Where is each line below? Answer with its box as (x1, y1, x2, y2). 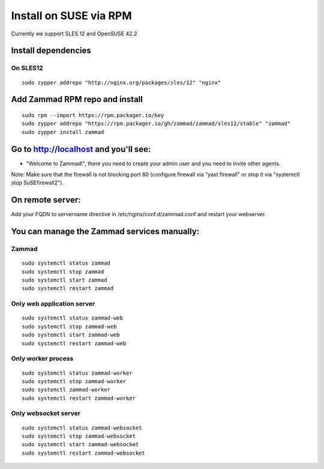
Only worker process (11, 354, 74, 363)
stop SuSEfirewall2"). (11, 179, 64, 186)
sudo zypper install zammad (22, 129, 104, 135)
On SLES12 (11, 64, 43, 72)
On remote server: (11, 195, 81, 205)
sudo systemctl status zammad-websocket (22, 424, 142, 431)
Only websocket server (11, 409, 81, 417)
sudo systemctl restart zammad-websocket (22, 449, 145, 456)
